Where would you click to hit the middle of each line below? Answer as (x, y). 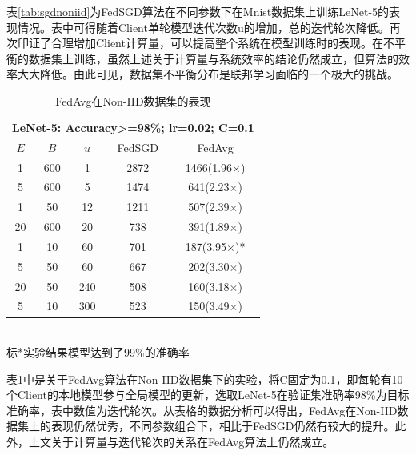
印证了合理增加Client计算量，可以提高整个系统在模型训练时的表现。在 (200, 43)
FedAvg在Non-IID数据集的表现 (133, 100)
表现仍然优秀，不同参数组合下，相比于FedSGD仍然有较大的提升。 (223, 426)
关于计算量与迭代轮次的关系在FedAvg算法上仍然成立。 (192, 442)
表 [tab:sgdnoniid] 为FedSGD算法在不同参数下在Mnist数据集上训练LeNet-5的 (198, 11)
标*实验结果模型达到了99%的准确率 (98, 352)
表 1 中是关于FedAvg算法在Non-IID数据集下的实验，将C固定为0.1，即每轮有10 (205, 379)
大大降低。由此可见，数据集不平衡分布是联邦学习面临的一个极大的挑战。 (208, 74)
